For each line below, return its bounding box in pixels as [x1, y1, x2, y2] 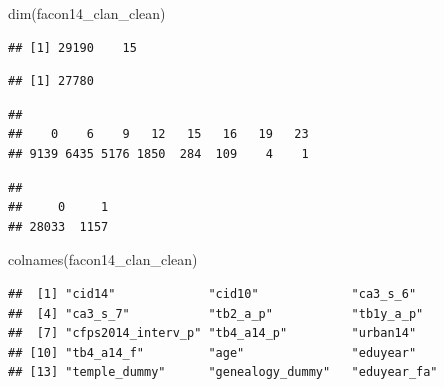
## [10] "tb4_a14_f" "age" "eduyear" [8, 345, 417, 360]
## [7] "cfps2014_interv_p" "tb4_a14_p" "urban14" [8, 326, 417, 341]
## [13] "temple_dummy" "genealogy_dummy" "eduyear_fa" [8, 365, 438, 380]
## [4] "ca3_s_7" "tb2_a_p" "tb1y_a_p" [8, 306, 424, 321]
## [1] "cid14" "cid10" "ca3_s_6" [8, 286, 417, 301]
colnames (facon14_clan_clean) [8, 249, 198, 270]
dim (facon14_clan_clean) [8, 3, 166, 23]
